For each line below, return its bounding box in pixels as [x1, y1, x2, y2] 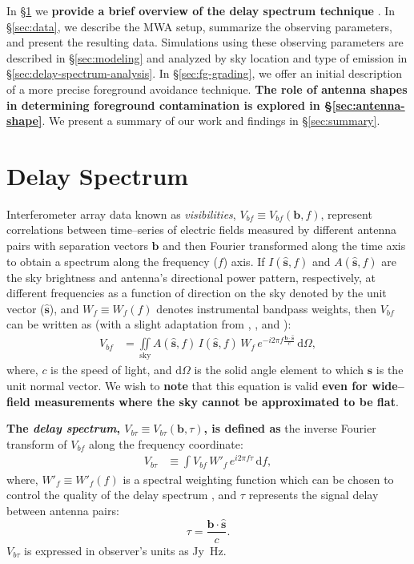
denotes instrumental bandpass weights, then [156, 300, 376, 316]
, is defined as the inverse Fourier [203, 420, 376, 437]
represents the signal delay [248, 486, 379, 503]
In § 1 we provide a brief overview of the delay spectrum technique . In [6, 2, 396, 18]
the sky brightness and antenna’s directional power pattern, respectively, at [6, 268, 376, 285]
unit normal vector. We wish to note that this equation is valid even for [6, 377, 368, 394]
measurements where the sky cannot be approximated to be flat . [34, 393, 399, 409]
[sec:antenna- [332, 96, 405, 113]
